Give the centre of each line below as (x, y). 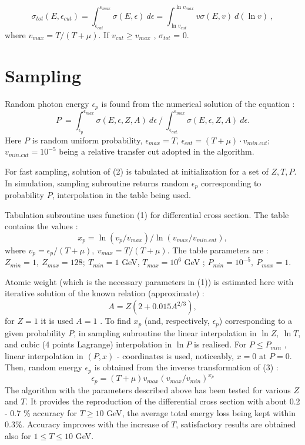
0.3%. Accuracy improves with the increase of (87, 424)
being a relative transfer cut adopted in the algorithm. (157, 151)
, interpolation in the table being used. (121, 195)
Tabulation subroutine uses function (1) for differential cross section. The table (147, 214)
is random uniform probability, (87, 140)
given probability (35, 332)
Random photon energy (47, 103)
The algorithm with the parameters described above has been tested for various (148, 389)
